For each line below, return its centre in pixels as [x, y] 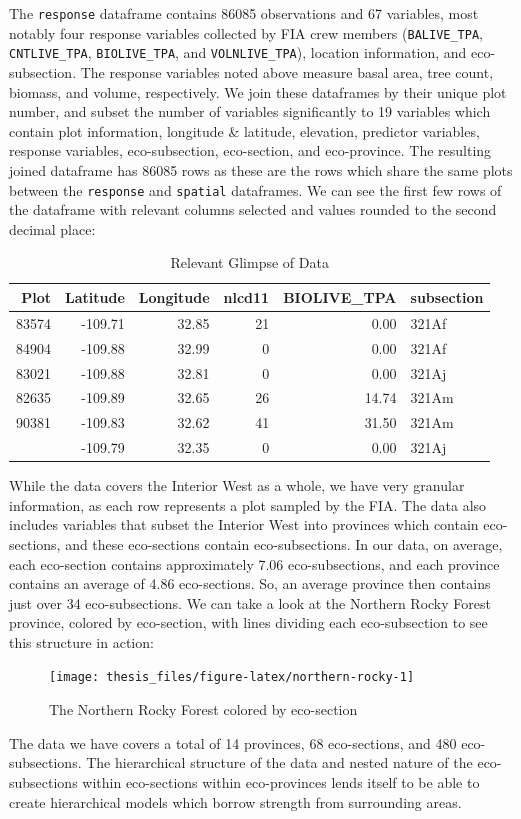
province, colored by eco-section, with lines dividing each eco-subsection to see [248, 622]
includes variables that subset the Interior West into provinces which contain [244, 524]
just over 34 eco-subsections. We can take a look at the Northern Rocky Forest [250, 602]
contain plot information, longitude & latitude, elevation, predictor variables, [244, 130]
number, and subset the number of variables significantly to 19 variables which [250, 111]
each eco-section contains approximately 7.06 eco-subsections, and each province [254, 563]
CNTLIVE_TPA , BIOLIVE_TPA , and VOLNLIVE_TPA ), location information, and [238, 52]
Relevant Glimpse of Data [249, 262]
